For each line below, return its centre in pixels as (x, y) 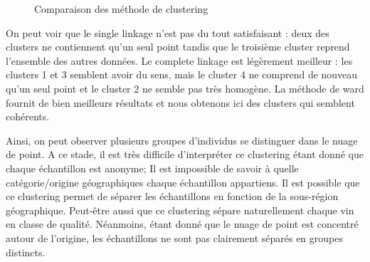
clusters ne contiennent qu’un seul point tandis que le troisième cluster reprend (178, 47)
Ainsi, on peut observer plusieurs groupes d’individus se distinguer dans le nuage (182, 140)
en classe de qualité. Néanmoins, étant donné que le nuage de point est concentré (182, 224)
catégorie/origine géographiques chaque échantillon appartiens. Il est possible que (183, 182)
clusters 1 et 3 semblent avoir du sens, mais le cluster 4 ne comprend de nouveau (182, 74)
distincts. (26, 252)
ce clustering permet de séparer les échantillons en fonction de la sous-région (172, 196)
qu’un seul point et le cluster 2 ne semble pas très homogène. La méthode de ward (185, 88)
